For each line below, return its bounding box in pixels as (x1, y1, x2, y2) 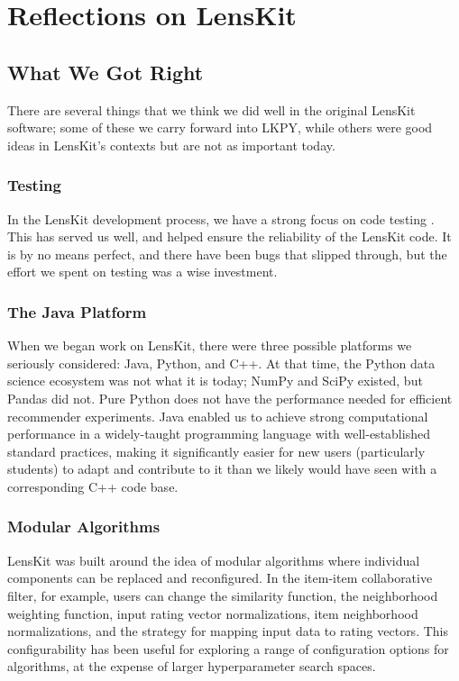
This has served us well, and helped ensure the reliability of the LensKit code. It (7, 227, 452, 246)
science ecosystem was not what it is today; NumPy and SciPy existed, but (7, 371, 423, 390)
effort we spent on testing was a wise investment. (7, 262, 278, 281)
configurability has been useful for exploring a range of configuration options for (7, 639, 449, 658)
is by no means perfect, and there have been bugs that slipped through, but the (7, 244, 447, 263)
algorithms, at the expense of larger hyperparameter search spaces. (7, 657, 376, 676)
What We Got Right (7, 58, 204, 86)
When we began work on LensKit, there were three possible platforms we (7, 336, 412, 355)
